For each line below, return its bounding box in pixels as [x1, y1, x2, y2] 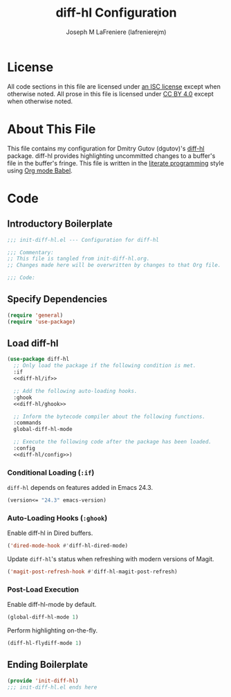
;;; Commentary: [7, 249, 54, 256]
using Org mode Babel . [7, 166, 73, 175]
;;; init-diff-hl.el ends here [7, 684, 98, 691]
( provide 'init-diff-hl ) [7, 677, 79, 684]
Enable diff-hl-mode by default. [7, 601, 97, 609]
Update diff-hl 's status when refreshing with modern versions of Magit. [7, 555, 214, 563]
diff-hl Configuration [55, 5, 177, 21]
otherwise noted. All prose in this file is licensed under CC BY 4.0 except [7, 89, 214, 98]
